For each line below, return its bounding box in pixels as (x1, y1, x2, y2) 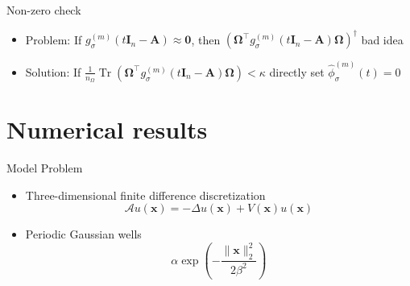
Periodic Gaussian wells (25, 226, 142, 242)
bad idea (361, 31, 404, 48)
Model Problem (6, 160, 83, 176)
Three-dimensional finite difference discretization (25, 186, 266, 203)
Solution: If (25, 63, 81, 80)
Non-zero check (6, 2, 81, 18)
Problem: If (25, 31, 82, 48)
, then (191, 31, 221, 48)
